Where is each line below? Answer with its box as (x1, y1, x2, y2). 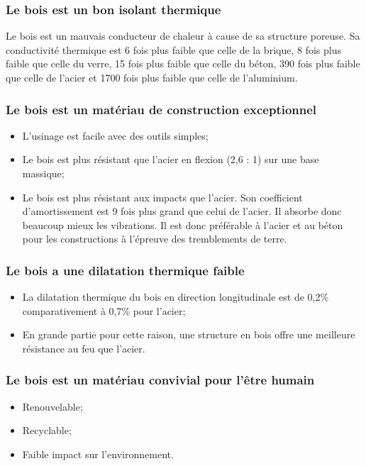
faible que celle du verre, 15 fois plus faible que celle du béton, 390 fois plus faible (6, 56, 360, 71)
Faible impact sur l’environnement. (22, 446, 174, 461)
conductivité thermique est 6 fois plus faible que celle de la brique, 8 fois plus (6, 42, 341, 57)
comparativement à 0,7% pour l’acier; (22, 303, 186, 318)
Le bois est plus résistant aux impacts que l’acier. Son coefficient (22, 189, 303, 204)
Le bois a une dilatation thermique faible (6, 261, 245, 279)
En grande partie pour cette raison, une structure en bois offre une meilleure (22, 327, 355, 342)
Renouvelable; (22, 399, 83, 414)
